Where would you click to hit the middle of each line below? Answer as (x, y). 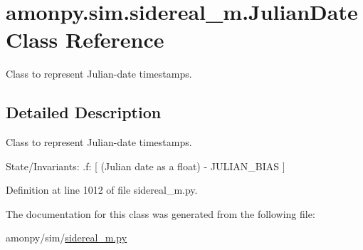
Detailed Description (84, 112)
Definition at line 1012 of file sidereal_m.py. (102, 190)
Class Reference (85, 40)
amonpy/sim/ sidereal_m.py (67, 238)
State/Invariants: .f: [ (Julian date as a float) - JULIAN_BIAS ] (146, 166)
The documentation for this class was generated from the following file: (161, 213)
